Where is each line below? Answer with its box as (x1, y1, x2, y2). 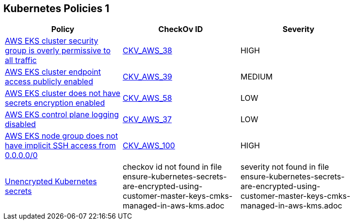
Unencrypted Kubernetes (5, 176, 97, 187)
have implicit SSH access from (5, 141, 116, 151)
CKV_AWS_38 (122, 46, 173, 56)
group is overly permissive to (5, 46, 111, 56)
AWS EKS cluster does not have (5, 88, 121, 98)
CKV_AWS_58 (122, 93, 172, 103)
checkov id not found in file (122, 162, 222, 172)
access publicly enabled (5, 77, 93, 87)
